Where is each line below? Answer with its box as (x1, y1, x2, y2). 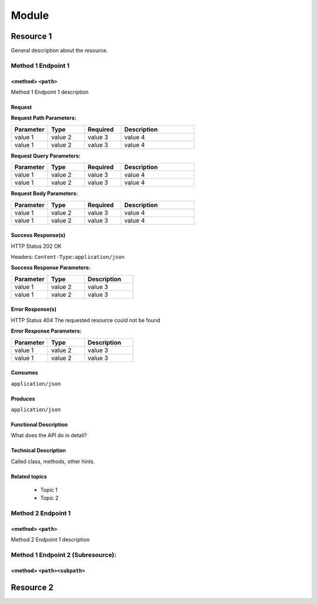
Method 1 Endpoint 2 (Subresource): (11, 551, 117, 559)
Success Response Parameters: (11, 264, 91, 271)
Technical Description (11, 447, 66, 454)
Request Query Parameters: (11, 152, 81, 159)
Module (11, 9, 49, 22)
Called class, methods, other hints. (11, 458, 95, 465)
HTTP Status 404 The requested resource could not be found (11, 316, 161, 324)
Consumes (11, 369, 38, 376)
